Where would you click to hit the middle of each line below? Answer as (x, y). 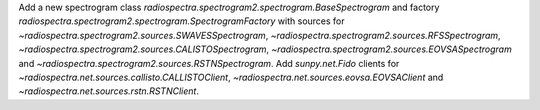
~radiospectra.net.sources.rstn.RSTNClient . (109, 91)
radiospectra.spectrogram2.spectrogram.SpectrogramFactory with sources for (181, 21)
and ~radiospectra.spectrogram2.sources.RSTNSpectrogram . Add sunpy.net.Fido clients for (209, 63)
